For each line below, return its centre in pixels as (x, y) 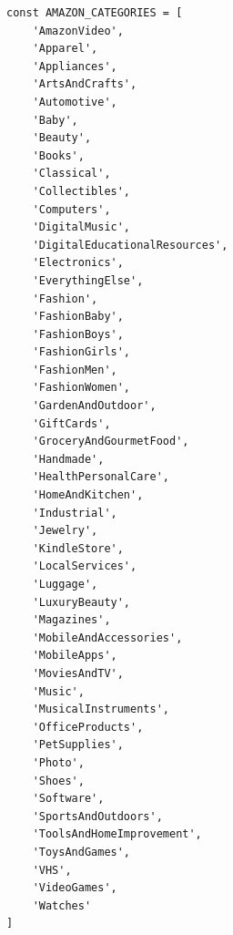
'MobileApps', (75, 656)
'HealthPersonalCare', (101, 477)
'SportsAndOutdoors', (97, 816)
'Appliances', (75, 66)
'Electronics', (78, 263)
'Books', (58, 155)
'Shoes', (58, 781)
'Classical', (71, 174)
